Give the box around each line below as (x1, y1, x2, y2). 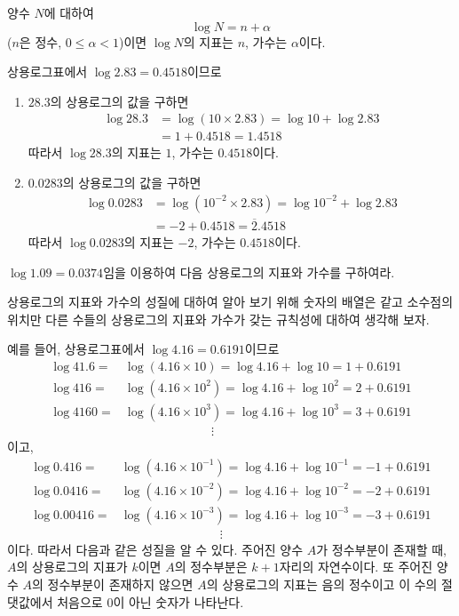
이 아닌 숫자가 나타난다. (113, 592, 244, 611)
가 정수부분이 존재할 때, (316, 540, 447, 558)
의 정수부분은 (174, 557, 248, 576)
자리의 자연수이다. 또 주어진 (279, 557, 433, 576)
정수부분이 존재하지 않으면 (47, 574, 194, 593)
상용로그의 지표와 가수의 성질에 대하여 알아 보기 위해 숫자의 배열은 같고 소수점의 (7, 292, 454, 311)
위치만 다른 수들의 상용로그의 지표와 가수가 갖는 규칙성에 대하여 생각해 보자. (7, 309, 430, 328)
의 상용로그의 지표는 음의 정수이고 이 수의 (206, 574, 438, 593)
